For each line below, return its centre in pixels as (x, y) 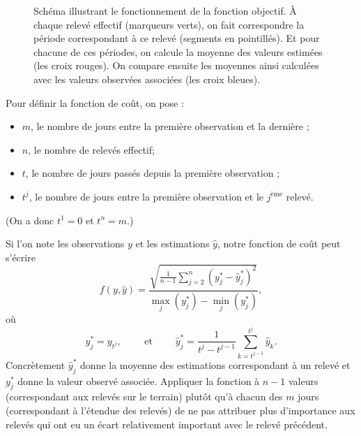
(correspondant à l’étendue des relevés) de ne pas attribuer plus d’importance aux (180, 410)
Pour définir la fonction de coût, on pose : (95, 102)
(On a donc (30, 220)
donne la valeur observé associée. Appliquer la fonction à (139, 380)
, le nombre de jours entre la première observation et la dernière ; (170, 126)
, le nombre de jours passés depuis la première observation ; (153, 173)
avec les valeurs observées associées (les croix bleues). (147, 79)
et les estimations (172, 244)
